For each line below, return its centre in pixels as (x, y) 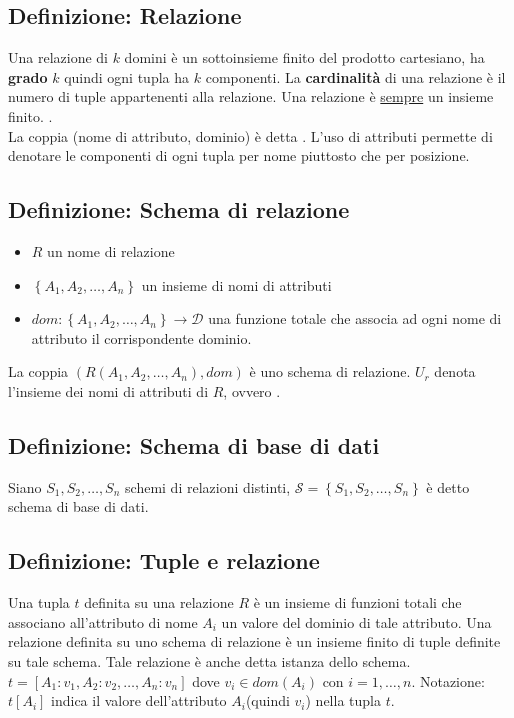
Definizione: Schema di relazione (179, 209)
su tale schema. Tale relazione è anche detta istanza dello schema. (209, 660)
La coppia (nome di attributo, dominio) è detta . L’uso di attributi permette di (250, 135)
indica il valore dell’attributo (139, 700)
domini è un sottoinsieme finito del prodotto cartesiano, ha (304, 57)
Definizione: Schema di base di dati (194, 444)
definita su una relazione (159, 602)
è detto (448, 486)
